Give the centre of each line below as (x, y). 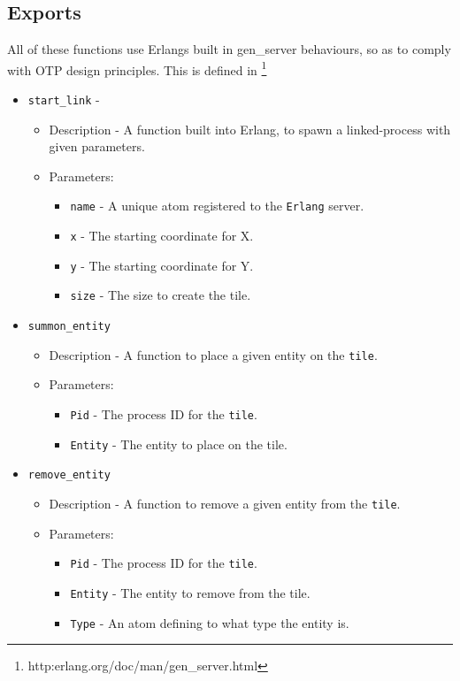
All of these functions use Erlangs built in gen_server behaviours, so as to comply (229, 49)
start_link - (64, 99)
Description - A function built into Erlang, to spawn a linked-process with (250, 129)
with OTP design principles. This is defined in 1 (137, 68)
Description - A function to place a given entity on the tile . (213, 354)
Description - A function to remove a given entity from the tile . (225, 503)
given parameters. (97, 146)
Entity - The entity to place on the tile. (179, 444)
